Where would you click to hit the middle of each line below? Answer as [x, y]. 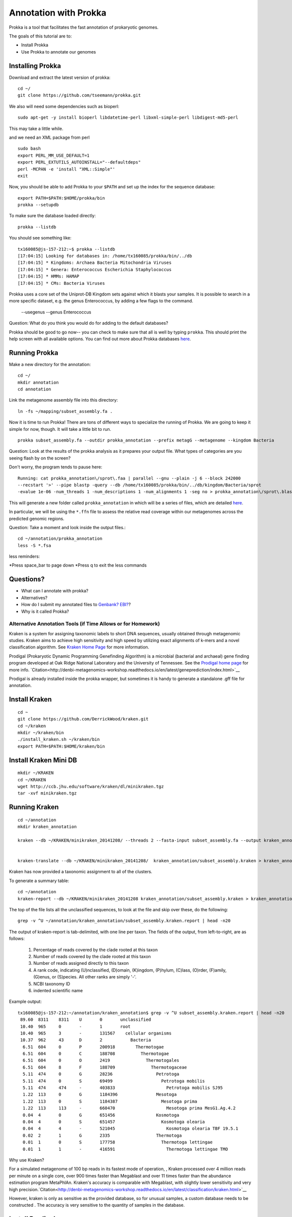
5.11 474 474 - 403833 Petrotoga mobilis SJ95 [123, 1088]
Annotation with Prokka [58, 13]
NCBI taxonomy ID [52, 984]
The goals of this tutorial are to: [40, 36]
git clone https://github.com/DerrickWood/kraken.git [83, 719]
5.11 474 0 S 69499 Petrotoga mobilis [114, 1081]
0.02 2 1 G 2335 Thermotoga [102, 1135]
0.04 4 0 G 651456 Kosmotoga [101, 1115]
